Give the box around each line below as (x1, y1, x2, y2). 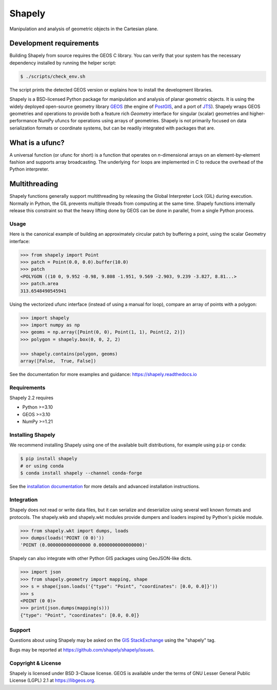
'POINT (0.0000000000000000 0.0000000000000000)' (20, 542, 148, 548)
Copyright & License (9, 659, 62, 666)
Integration (9, 496, 38, 503)
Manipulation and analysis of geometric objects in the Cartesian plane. (9, 26, 159, 32)
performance (9, 118, 37, 124)
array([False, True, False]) (20, 358, 96, 364)
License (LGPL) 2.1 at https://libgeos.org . (9, 677, 96, 683)
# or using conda (20, 463, 64, 469)
